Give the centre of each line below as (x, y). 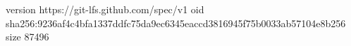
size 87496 (27, 37)
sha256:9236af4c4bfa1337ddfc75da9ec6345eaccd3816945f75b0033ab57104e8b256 (176, 23)
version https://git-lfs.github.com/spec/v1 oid (105, 9)
